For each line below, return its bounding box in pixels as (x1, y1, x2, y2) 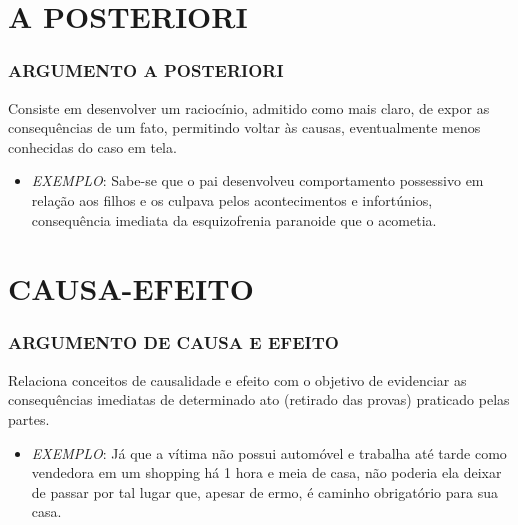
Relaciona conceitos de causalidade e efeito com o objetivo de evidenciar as (8, 369, 467, 390)
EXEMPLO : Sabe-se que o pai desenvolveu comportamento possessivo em (31, 170, 484, 191)
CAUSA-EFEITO (8, 268, 254, 309)
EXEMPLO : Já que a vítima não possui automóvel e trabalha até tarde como (31, 442, 507, 463)
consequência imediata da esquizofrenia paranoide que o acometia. (31, 209, 437, 230)
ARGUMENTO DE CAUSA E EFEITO (8, 330, 339, 355)
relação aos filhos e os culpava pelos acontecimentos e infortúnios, (31, 189, 433, 210)
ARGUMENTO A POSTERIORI (8, 58, 284, 83)
